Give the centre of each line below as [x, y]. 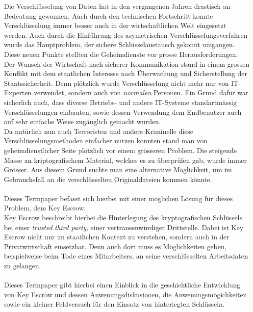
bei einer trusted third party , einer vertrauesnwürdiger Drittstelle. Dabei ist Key [124, 227]
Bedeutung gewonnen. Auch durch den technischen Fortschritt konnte [109, 15]
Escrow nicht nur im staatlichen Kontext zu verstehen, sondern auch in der [117, 237]
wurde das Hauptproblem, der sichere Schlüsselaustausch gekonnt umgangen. [119, 44]
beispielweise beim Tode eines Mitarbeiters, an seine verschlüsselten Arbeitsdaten [126, 256]
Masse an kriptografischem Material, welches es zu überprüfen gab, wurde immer [126, 160]
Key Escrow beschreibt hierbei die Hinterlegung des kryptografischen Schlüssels [123, 218]
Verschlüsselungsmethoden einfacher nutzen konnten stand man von [106, 141]
